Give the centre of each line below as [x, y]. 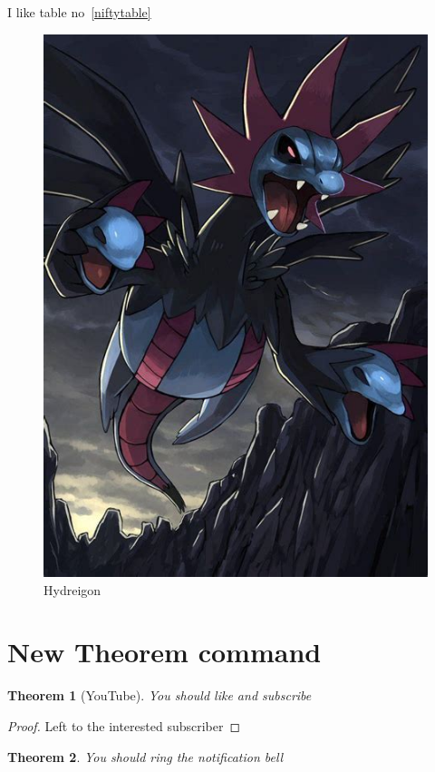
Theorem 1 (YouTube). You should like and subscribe [159, 695]
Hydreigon [72, 589]
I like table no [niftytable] [79, 12]
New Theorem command [164, 652]
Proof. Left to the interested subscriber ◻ [124, 725]
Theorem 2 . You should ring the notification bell [145, 756]
